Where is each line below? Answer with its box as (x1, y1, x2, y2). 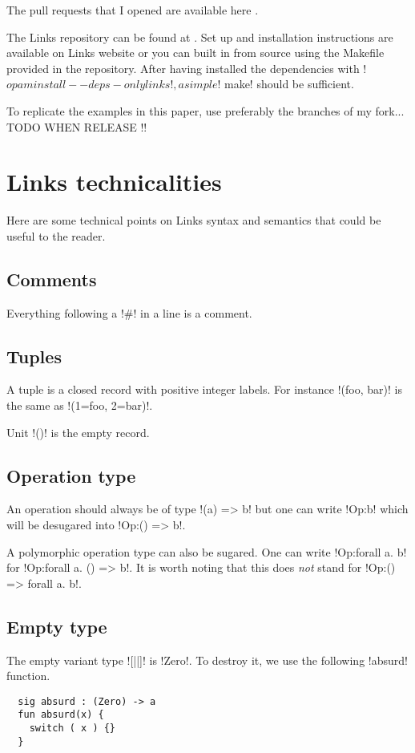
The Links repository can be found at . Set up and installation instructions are (6, 28, 393, 45)
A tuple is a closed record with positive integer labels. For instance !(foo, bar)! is (6, 381, 402, 398)
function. (6, 667, 50, 684)
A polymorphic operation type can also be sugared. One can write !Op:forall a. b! (6, 543, 407, 560)
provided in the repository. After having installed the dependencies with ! (6, 59, 367, 76)
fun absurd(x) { (18, 709, 104, 721)
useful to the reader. (6, 227, 106, 244)
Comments (6, 266, 97, 291)
